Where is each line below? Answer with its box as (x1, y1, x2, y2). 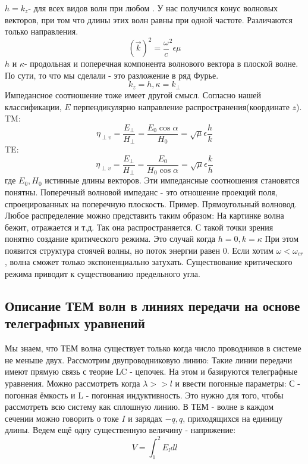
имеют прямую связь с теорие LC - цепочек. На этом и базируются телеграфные (5, 365, 298, 378)
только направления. (5, 25, 78, 38)
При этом (265, 232, 299, 245)
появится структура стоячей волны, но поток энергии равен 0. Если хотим (5, 244, 274, 256)
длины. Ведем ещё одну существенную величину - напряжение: (5, 423, 236, 436)
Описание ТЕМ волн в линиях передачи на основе (5, 297, 300, 315)
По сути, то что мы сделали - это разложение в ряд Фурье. (5, 68, 219, 81)
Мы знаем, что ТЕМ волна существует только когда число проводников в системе (5, 342, 301, 354)
